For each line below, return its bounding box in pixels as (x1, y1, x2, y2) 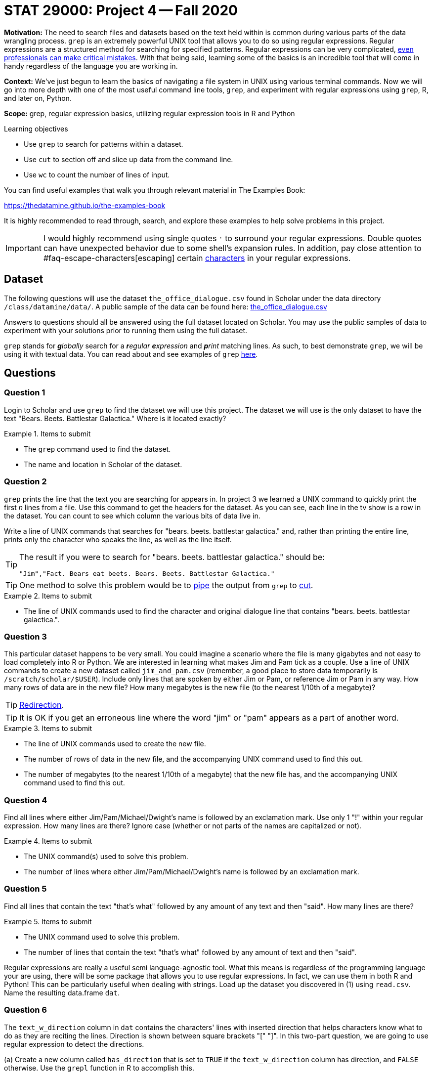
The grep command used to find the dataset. (24, 444, 171, 453)
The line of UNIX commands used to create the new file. (24, 739, 206, 748)
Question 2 (4, 476, 47, 487)
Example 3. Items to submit (4, 724, 92, 733)
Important (5, 243, 42, 253)
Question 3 (4, 631, 47, 642)
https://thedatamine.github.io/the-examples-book (4, 201, 166, 210)
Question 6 (4, 1005, 47, 1015)
